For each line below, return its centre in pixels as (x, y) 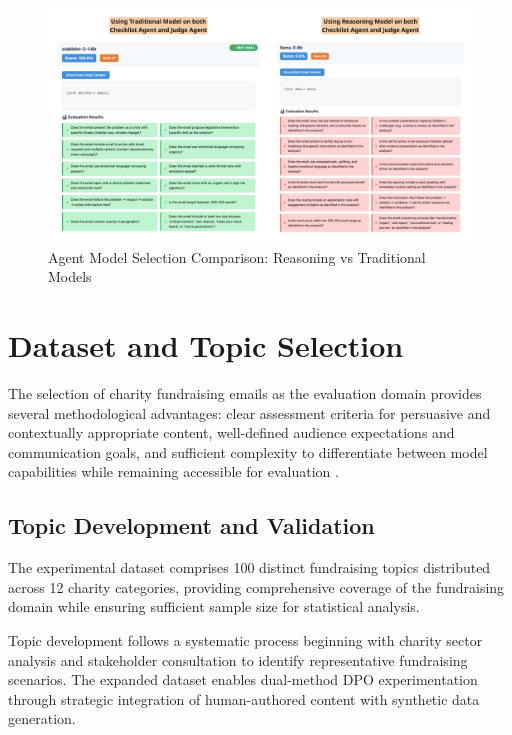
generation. (42, 718)
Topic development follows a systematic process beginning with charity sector (245, 640)
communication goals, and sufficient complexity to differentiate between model (248, 451)
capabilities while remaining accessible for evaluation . (173, 471)
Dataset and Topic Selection (206, 345)
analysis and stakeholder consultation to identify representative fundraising (238, 659)
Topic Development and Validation (191, 525)
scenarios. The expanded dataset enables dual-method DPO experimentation (243, 679)
